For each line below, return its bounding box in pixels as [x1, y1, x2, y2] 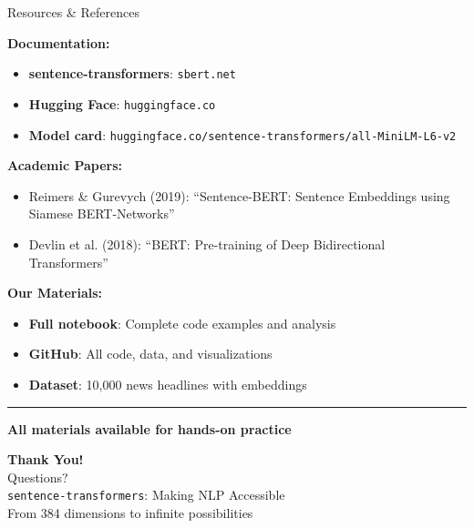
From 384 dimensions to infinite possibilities [7, 503, 253, 522]
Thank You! [7, 450, 84, 469]
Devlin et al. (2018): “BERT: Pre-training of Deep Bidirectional [28, 234, 386, 253]
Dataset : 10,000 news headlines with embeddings [28, 374, 307, 393]
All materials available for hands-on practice [7, 419, 292, 438]
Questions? [7, 467, 68, 486]
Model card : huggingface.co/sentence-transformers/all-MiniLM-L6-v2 [28, 125, 457, 144]
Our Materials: [7, 283, 103, 302]
